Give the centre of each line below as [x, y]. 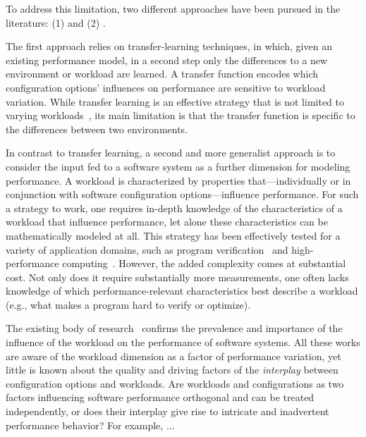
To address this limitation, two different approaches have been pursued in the [173, 8]
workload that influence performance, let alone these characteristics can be [167, 222]
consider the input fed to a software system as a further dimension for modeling [178, 166]
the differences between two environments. [97, 129]
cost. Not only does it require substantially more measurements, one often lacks [177, 277]
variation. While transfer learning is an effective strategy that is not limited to [175, 101]
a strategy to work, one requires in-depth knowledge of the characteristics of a [174, 208]
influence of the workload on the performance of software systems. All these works [183, 342]
